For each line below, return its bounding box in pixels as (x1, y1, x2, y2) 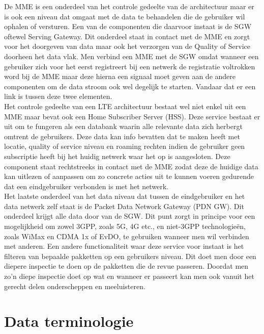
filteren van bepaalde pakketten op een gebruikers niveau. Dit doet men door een (4, 250, 256, 261)
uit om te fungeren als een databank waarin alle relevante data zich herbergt (4, 121, 243, 132)
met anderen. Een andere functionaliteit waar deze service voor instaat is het (4, 241, 244, 251)
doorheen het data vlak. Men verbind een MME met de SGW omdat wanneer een (4, 50, 259, 61)
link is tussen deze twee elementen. (4, 91, 112, 101)
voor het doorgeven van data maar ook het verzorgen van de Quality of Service (4, 41, 251, 52)
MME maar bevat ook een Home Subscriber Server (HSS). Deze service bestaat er (4, 111, 260, 121)
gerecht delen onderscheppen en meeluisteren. (4, 280, 145, 291)
